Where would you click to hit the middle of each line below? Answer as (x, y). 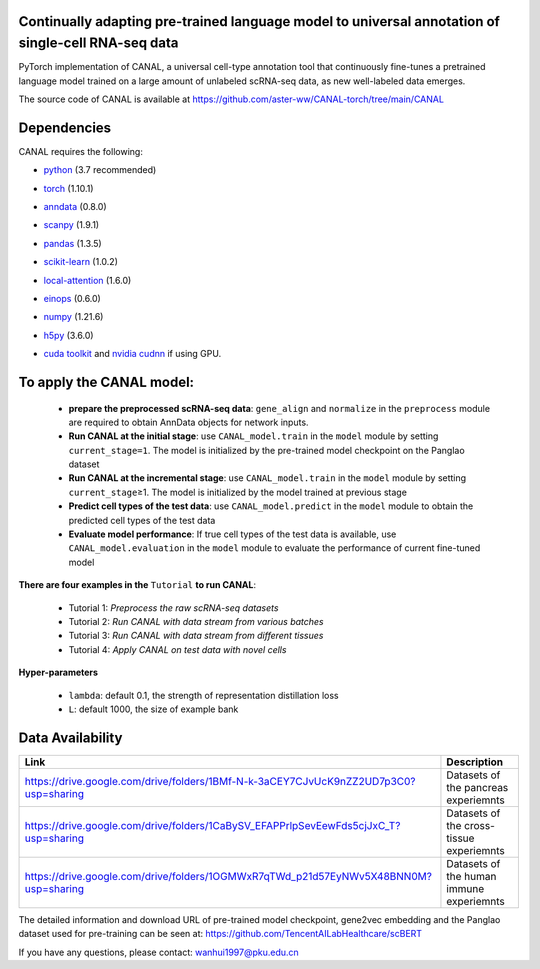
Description (475, 762)
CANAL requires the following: (81, 151)
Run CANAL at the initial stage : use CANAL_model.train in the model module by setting (253, 436)
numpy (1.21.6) (73, 317)
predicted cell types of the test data (142, 520)
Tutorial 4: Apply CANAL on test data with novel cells (177, 649)
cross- (479, 825)
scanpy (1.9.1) (71, 225)
